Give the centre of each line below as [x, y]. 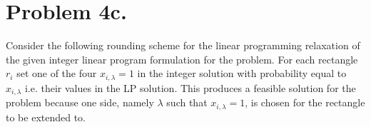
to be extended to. [46, 117]
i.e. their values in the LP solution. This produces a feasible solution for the [190, 87]
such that [187, 102]
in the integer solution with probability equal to [242, 73]
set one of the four [57, 73]
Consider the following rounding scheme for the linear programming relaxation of [183, 45]
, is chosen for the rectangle [305, 102]
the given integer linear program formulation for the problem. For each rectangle [182, 59]
